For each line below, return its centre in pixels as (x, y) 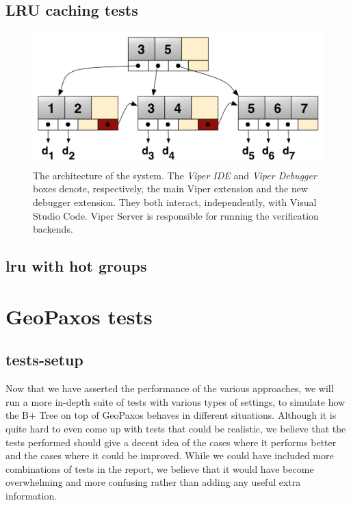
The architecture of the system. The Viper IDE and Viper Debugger (175, 175)
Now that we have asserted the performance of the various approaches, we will (170, 388)
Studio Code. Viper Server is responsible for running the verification (176, 215)
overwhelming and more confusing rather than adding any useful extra (153, 482)
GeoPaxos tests (79, 316)
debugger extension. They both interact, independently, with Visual (175, 202)
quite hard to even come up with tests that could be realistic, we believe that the (176, 428)
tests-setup (44, 360)
